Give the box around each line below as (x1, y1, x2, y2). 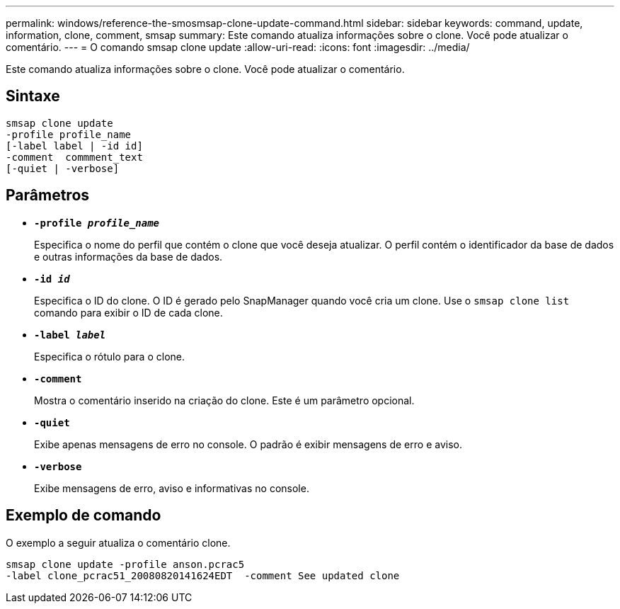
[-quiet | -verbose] (6, 162, 120, 174)
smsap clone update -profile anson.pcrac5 (6, 558, 245, 570)
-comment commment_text (6, 151, 143, 163)
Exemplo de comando (6, 506, 161, 525)
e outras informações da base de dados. (34, 250, 223, 263)
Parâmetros (6, 186, 90, 205)
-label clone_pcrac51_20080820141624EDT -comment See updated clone (6, 569, 400, 581)
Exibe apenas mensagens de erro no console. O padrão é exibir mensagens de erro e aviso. (34, 438, 462, 450)
